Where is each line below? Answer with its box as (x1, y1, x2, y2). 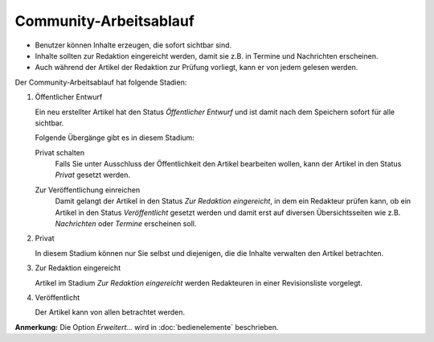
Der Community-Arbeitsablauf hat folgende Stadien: (14, 77, 187, 87)
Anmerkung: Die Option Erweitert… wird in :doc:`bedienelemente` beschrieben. (14, 322, 279, 332)
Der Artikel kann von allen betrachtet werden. (35, 307, 185, 317)
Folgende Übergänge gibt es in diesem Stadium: (35, 133, 194, 142)
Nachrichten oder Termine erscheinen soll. (55, 219, 197, 229)
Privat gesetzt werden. (55, 170, 131, 180)
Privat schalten (35, 147, 84, 157)
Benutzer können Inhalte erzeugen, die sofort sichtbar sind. (35, 40, 232, 50)
